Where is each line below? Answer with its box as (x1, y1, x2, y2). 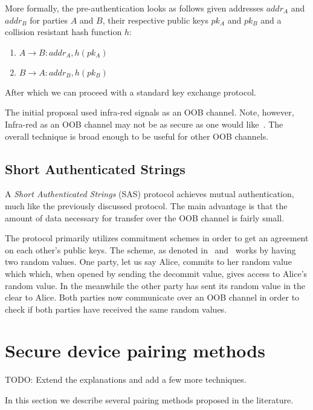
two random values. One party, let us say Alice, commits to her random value (5, 255, 292, 268)
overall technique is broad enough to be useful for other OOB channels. (5, 129, 269, 142)
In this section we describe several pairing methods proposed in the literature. (5, 394, 294, 406)
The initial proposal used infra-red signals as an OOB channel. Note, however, (5, 106, 294, 119)
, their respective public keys (102, 13, 208, 26)
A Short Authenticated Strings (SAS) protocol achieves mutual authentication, (5, 187, 294, 200)
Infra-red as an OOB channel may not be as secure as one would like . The (5, 117, 283, 130)
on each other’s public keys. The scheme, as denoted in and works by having (5, 243, 296, 256)
